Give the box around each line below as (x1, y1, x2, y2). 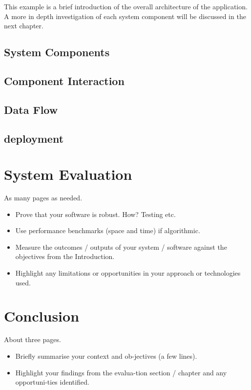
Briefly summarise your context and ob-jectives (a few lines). (15, 350, 197, 361)
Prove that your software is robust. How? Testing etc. (15, 209, 176, 219)
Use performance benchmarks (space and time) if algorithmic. (15, 225, 200, 236)
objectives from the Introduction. (15, 251, 115, 261)
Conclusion (4, 306, 80, 326)
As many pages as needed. (4, 193, 83, 203)
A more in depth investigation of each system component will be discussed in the (4, 11, 246, 21)
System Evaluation (4, 164, 132, 184)
